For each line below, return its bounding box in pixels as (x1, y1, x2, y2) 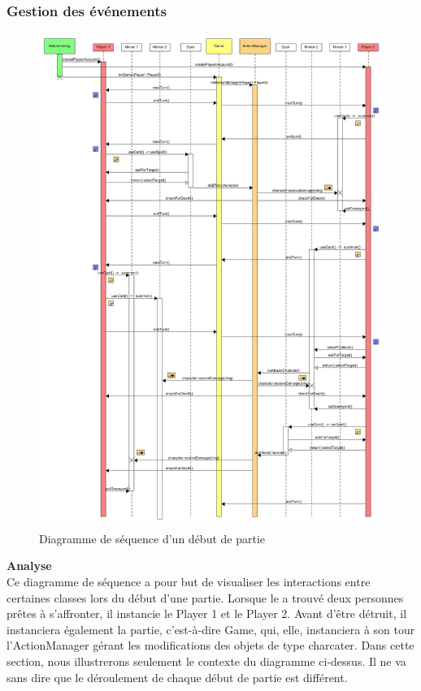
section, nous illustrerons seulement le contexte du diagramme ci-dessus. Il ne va (7, 653, 406, 670)
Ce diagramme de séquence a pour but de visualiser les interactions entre (7, 573, 371, 590)
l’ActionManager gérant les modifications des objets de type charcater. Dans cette (7, 637, 414, 654)
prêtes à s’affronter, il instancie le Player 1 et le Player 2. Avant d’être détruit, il (7, 605, 407, 622)
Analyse (7, 557, 52, 574)
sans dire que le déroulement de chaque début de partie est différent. (7, 668, 348, 685)
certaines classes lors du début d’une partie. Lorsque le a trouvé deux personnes (7, 589, 404, 606)
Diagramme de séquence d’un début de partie (39, 529, 266, 546)
